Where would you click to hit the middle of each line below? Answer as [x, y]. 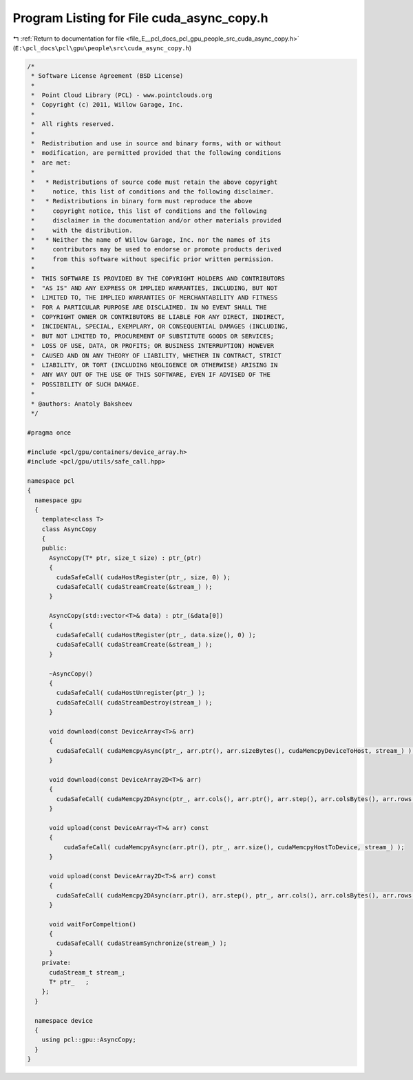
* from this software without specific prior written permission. [153, 259]
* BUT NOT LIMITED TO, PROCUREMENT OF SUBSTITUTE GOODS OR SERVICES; [153, 336]
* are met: [51, 163]
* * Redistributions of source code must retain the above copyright [155, 182]
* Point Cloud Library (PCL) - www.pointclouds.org [122, 95]
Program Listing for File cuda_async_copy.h [140, 18]
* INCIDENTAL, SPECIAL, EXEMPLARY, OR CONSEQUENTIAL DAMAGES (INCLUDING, [160, 326]
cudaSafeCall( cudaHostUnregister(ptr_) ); [131, 693]
